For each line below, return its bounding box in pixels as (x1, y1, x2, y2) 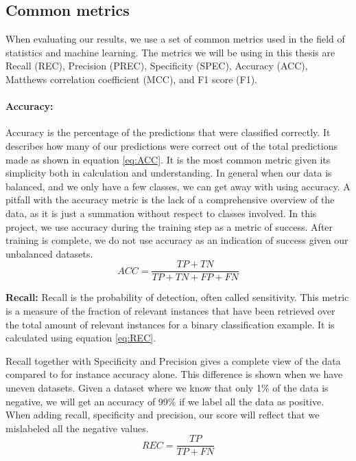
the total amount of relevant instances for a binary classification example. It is (5, 317, 335, 331)
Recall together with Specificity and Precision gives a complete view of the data (5, 353, 341, 368)
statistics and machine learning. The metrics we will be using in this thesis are (5, 45, 335, 59)
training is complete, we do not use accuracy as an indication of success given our (5, 233, 348, 247)
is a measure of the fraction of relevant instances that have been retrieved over (5, 303, 335, 317)
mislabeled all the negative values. (5, 420, 149, 435)
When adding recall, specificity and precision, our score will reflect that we (5, 407, 320, 422)
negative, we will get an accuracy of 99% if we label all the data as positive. (5, 394, 324, 408)
